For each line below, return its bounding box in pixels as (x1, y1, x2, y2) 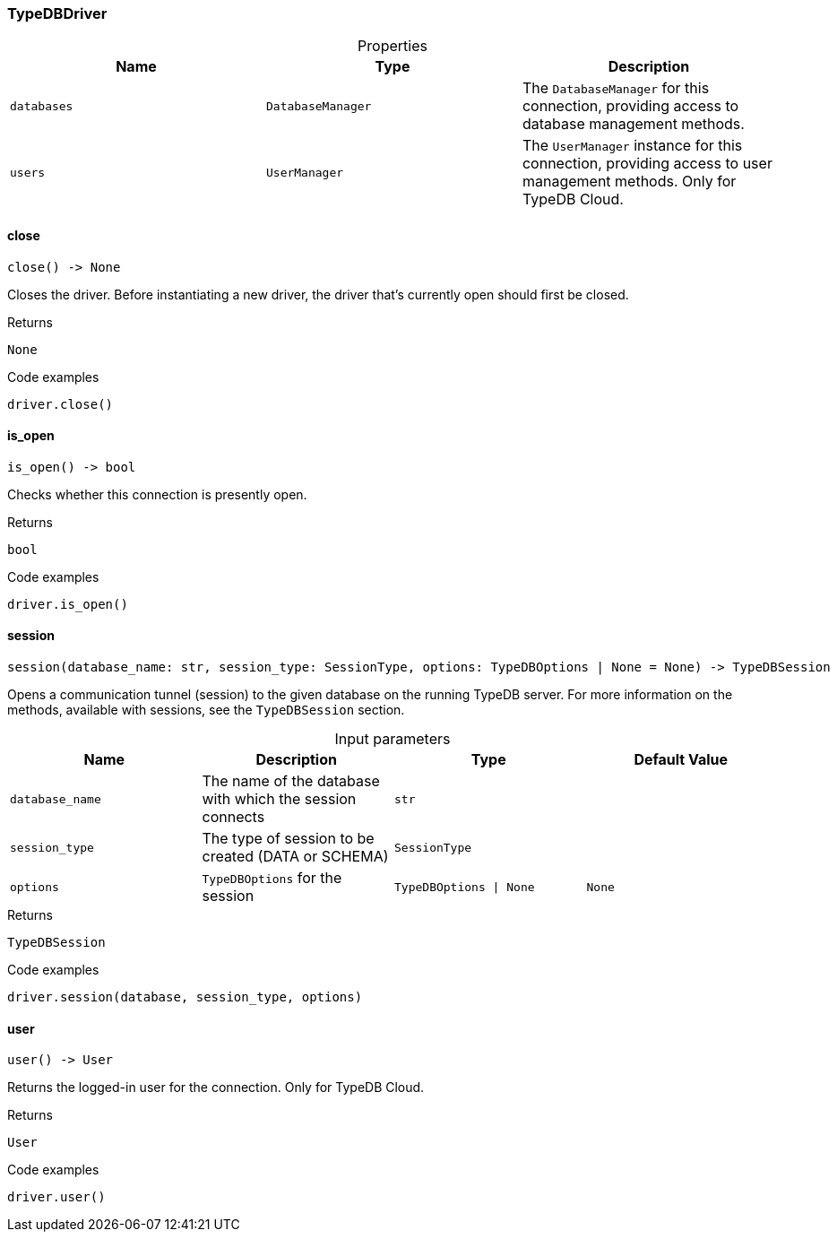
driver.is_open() (7, 596, 128, 611)
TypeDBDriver (7, 4, 108, 22)
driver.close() (7, 396, 114, 412)
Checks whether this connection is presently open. (7, 486, 307, 502)
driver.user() (7, 1190, 106, 1205)
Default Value (634, 750, 729, 769)
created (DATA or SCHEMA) (202, 847, 389, 866)
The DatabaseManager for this (522, 79, 710, 98)
